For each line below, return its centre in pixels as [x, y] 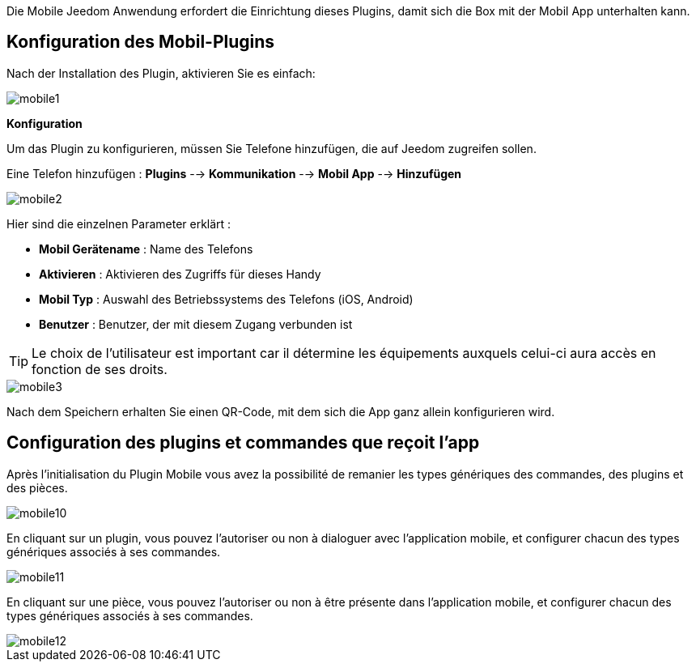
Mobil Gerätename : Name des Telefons [146, 249]
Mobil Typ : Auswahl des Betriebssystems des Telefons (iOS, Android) [226, 299]
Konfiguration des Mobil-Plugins [141, 42]
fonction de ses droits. [100, 369]
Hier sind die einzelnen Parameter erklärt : [119, 223]
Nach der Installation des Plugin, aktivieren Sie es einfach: [161, 73]
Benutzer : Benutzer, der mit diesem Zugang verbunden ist [196, 324]
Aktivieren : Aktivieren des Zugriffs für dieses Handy [180, 274]
